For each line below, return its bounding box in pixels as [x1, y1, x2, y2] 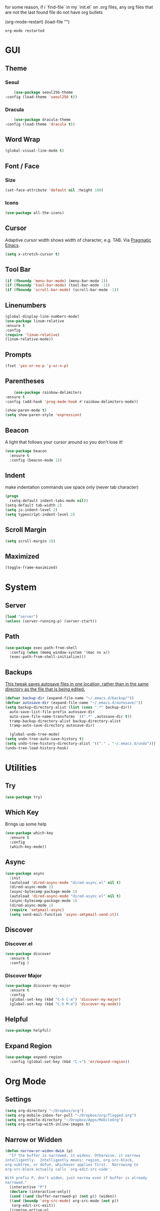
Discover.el [5, 940, 33, 947]
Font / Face [5, 162, 40, 170]
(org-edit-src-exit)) [11, 1203, 56, 1208]
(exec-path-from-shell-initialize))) [9, 654, 86, 659]
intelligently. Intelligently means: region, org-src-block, [5, 1158, 134, 1162]
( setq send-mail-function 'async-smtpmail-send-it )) [9, 912, 119, 917]
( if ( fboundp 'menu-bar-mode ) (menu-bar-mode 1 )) [5, 278, 108, 283]
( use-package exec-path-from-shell [5, 645, 78, 650]
